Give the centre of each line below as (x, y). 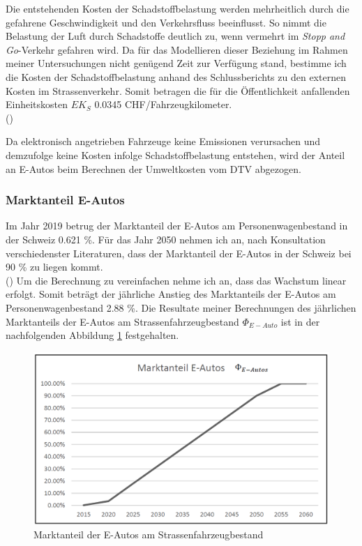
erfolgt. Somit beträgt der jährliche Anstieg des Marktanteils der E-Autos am (171, 294)
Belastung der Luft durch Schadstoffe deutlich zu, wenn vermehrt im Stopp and (175, 36)
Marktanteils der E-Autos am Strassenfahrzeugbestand (122, 321)
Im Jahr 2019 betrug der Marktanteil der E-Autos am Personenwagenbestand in (177, 226)
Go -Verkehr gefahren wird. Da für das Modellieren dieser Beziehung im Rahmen (177, 49)
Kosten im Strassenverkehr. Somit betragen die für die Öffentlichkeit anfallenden (178, 90)
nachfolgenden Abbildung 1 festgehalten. (92, 335)
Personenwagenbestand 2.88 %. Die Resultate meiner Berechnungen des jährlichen (181, 307)
